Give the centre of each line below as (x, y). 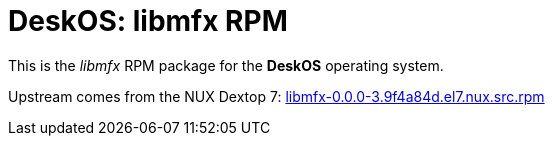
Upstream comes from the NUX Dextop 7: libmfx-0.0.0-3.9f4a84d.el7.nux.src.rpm (276, 96)
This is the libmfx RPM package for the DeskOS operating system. (226, 65)
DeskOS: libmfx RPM (148, 21)
